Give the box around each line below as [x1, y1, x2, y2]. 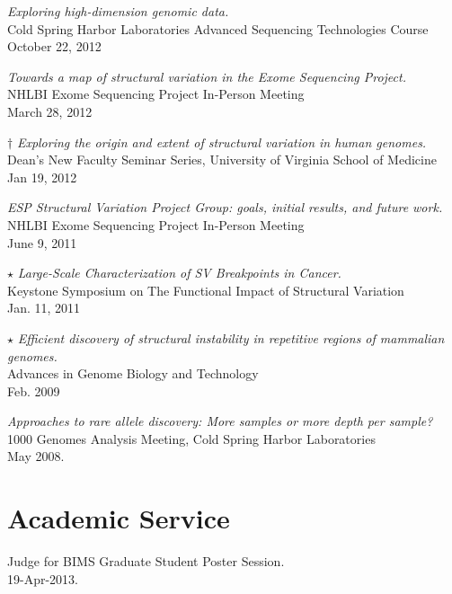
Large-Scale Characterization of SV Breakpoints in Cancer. [17, 263, 341, 282]
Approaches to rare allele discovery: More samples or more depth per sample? [7, 412, 433, 430]
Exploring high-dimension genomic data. [7, 2, 229, 20]
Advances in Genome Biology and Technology [7, 364, 259, 383]
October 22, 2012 [7, 37, 102, 56]
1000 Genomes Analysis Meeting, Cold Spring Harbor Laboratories [7, 429, 376, 448]
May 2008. [7, 447, 65, 465]
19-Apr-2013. [7, 569, 78, 588]
